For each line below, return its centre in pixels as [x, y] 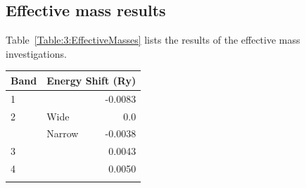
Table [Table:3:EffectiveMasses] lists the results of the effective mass [153, 40]
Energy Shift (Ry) [91, 80]
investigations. [36, 53]
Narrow [63, 133]
